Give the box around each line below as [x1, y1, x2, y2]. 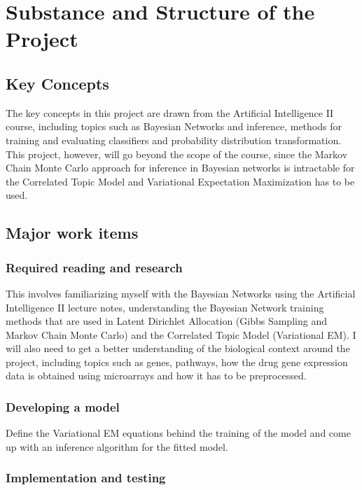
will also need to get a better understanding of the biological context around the [6, 341, 350, 356]
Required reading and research [6, 258, 183, 276]
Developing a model [6, 398, 120, 415]
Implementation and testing [6, 469, 166, 486]
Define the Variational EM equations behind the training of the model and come [6, 426, 351, 440]
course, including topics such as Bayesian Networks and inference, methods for [6, 119, 342, 134]
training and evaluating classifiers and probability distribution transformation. [6, 132, 342, 147]
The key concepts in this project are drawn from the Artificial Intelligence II [6, 105, 334, 120]
